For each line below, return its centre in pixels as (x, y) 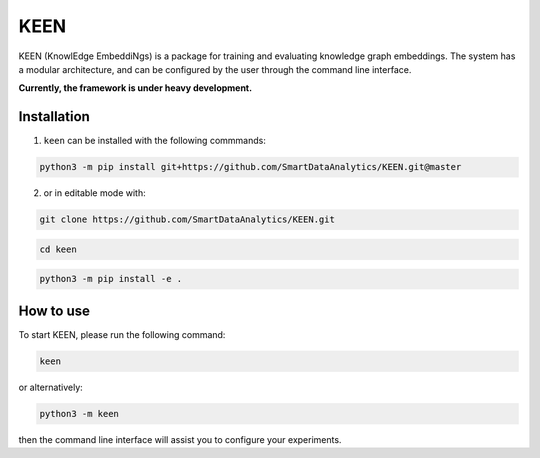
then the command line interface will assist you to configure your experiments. (180, 439)
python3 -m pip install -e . (111, 279)
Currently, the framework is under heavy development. (135, 88)
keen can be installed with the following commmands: (155, 141)
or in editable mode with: (94, 193)
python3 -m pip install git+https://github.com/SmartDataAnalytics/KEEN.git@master (250, 167)
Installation (54, 116)
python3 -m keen (79, 413)
